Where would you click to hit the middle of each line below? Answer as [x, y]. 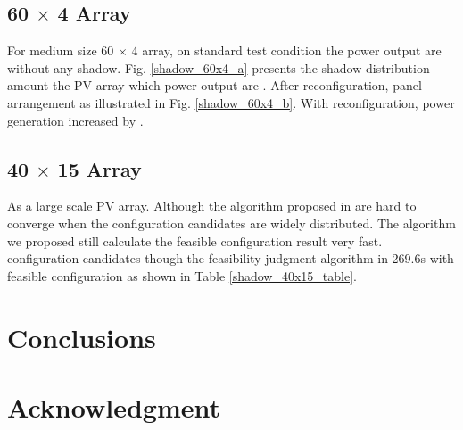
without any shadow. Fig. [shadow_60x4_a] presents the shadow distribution [219, 67]
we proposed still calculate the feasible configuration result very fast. [195, 240]
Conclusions [82, 337]
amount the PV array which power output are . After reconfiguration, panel [215, 85]
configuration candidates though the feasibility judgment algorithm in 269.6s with [231, 258]
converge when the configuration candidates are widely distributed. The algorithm [231, 223]
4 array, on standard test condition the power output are [286, 50]
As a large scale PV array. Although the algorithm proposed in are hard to [212, 206]
